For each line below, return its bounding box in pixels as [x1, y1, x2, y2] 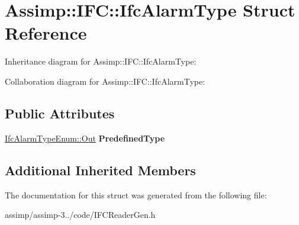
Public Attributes [5, 104, 115, 122]
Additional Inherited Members [5, 160, 196, 179]
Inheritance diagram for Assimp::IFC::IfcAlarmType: [5, 55, 197, 67]
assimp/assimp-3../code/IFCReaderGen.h [5, 208, 156, 221]
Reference [5, 21, 87, 45]
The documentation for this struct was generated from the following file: [5, 188, 267, 201]
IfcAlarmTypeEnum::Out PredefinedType [5, 131, 165, 144]
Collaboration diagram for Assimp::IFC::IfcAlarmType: [5, 75, 205, 87]
